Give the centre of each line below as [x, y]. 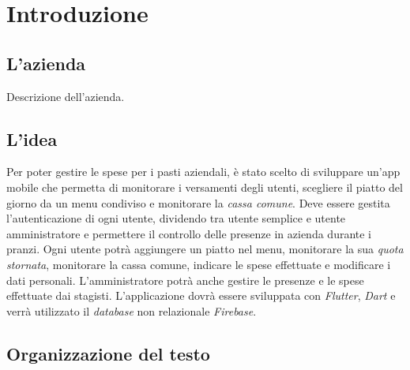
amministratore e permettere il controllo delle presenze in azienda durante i [189, 233]
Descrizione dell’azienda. [66, 96]
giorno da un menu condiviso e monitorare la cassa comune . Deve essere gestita [198, 202]
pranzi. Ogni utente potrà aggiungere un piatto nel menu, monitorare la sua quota [205, 249]
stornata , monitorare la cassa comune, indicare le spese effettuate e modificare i [199, 264]
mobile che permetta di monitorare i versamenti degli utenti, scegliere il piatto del [205, 187]
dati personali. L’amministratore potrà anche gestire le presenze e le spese [185, 280]
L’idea [32, 138]
